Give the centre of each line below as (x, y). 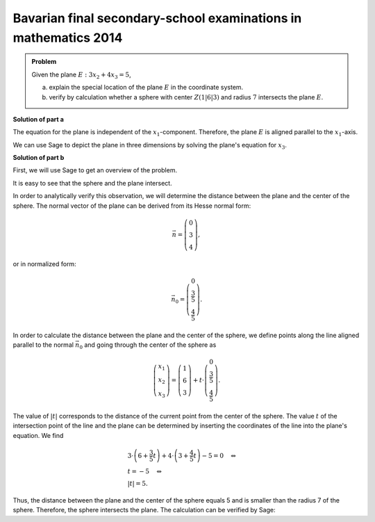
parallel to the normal (43, 345)
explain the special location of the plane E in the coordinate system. (146, 88)
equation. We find (38, 435)
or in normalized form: (44, 263)
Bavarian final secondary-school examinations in (157, 18)
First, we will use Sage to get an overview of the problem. (95, 170)
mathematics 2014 (68, 38)
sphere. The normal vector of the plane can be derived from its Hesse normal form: (132, 206)
